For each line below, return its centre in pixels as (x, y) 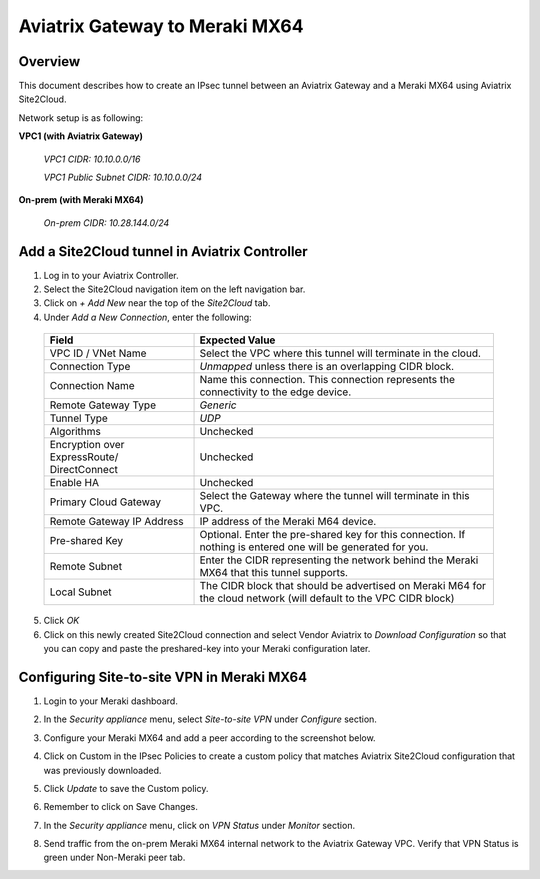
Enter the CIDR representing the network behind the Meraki (339, 560)
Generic (218, 405)
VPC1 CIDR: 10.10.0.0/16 (92, 159)
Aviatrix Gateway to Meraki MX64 (161, 26)
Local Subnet (80, 592)
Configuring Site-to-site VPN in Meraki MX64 (163, 676)
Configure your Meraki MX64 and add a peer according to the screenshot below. (209, 737)
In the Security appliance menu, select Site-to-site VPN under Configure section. (210, 719)
